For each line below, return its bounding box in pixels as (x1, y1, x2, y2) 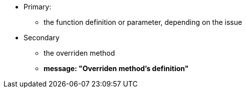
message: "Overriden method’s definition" (44, 64, 189, 73)
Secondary (24, 33, 60, 42)
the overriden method (44, 49, 115, 57)
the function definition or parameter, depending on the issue (44, 18, 242, 26)
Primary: (24, 2, 52, 11)
